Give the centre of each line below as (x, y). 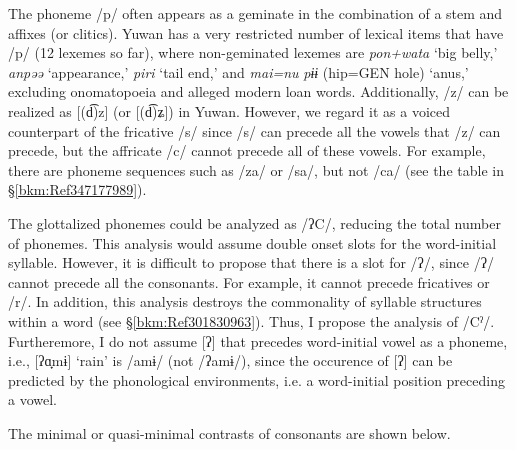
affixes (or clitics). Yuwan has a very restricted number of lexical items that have (256, 32)
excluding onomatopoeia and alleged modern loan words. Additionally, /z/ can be (258, 91)
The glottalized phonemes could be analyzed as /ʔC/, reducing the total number (254, 222)
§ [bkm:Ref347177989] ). (77, 189)
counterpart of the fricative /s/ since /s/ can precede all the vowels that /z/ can (254, 130)
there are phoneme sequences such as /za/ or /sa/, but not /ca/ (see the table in (256, 169)
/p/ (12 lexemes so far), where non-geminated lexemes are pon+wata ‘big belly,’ (253, 52)
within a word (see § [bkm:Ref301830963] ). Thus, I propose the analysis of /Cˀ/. (251, 320)
